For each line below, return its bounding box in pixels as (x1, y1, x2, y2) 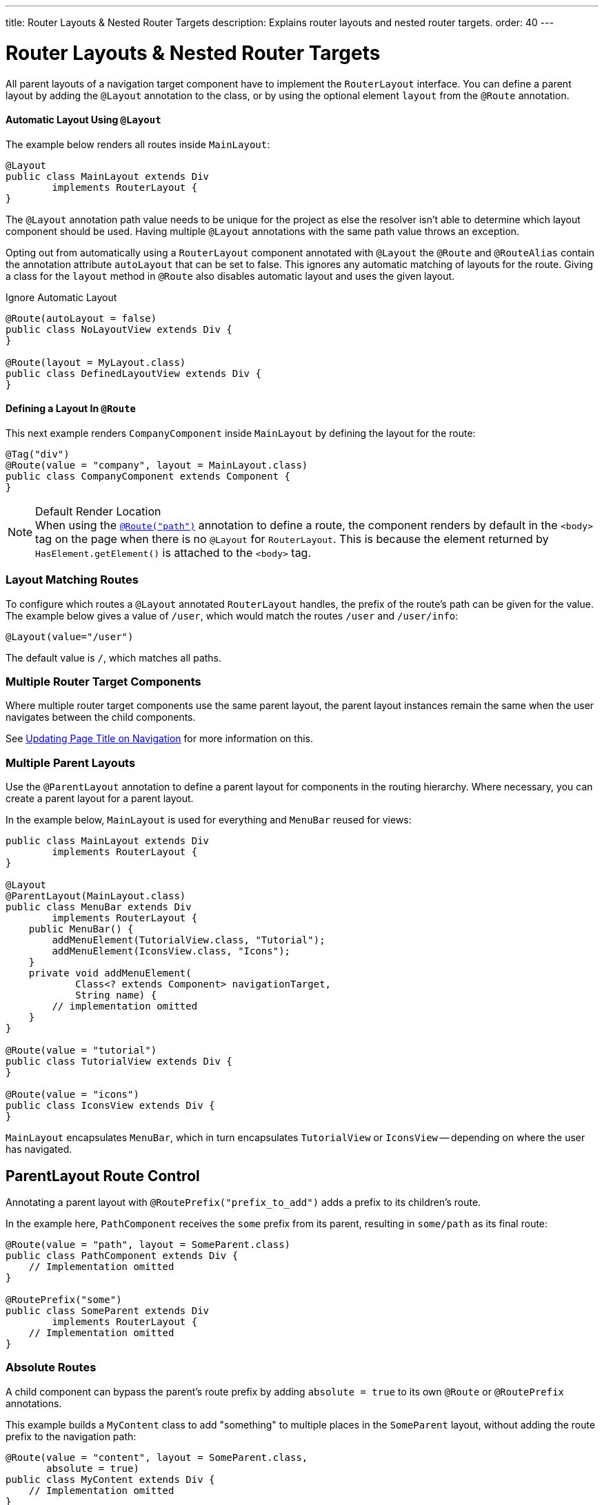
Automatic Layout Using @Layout (6, 114, 161, 126)
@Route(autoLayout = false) (6, 312, 157, 324)
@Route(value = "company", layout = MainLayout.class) (6, 459, 308, 471)
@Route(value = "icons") (6, 1089, 139, 1100)
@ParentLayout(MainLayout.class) (6, 890, 186, 902)
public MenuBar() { (28, 923, 134, 935)
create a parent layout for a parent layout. (6, 792, 194, 805)
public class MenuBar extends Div (6, 901, 192, 913)
